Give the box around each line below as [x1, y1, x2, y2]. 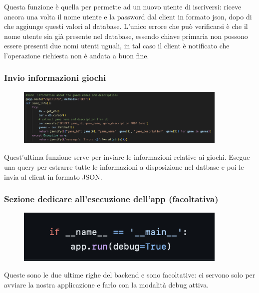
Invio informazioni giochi [4, 71, 106, 84]
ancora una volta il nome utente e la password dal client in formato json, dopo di [4, 11, 252, 21]
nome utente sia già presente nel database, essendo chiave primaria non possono [4, 30, 248, 41]
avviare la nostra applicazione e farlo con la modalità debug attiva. [4, 279, 209, 290]
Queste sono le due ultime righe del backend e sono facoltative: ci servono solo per [4, 270, 256, 280]
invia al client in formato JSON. [4, 171, 102, 182]
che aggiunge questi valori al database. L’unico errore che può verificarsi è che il [4, 21, 248, 31]
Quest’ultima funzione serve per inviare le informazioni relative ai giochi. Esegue [4, 152, 250, 162]
